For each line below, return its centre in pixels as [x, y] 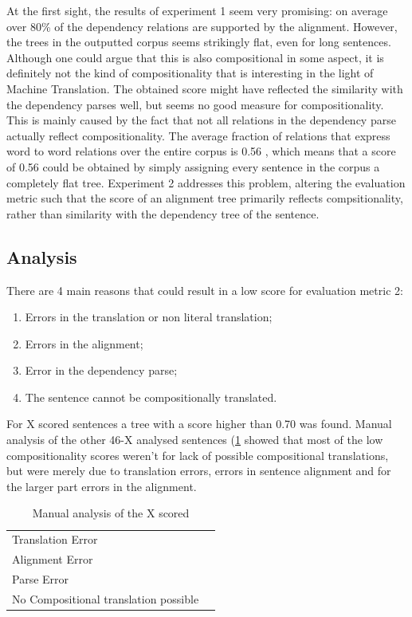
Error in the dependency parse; [101, 370]
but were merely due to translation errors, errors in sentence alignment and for [199, 471]
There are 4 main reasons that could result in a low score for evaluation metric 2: [205, 290]
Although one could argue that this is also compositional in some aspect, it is [195, 57]
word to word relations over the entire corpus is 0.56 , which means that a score [201, 151]
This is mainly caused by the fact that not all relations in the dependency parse [201, 120]
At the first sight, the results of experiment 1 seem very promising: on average [197, 10]
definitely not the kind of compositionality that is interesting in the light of [190, 73]
